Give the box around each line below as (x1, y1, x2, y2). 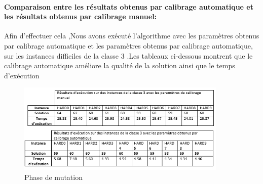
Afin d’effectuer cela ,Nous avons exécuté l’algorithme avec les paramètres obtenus (4, 30, 259, 41)
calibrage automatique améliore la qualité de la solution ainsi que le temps (4, 60, 235, 71)
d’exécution (4, 70, 40, 80)
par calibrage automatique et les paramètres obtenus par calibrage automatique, (4, 40, 253, 51)
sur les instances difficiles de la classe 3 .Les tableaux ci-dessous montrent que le (4, 50, 253, 61)
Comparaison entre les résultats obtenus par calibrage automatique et (4, 1, 253, 12)
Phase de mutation (24, 172, 83, 182)
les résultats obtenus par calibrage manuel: (4, 11, 157, 22)
